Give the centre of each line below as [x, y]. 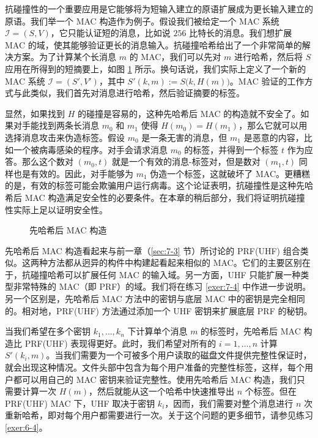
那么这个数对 [47, 161]
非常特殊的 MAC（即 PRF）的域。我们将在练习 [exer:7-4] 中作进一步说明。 [162, 286]
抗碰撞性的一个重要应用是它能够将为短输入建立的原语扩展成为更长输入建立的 [159, 9]
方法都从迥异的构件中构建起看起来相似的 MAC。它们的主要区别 [175, 262]
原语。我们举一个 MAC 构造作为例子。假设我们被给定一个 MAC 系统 [142, 21]
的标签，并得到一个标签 [231, 149]
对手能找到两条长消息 [56, 125]
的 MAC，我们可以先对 [175, 57]
